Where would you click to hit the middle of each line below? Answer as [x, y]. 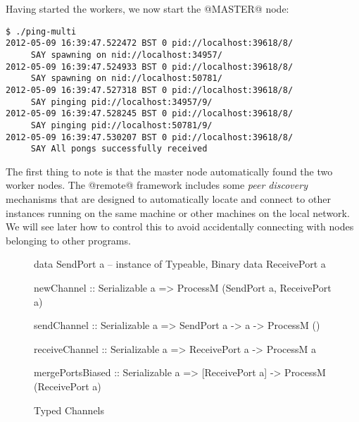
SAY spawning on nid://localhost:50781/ [126, 79]
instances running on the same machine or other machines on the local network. [178, 212]
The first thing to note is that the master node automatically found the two [169, 171]
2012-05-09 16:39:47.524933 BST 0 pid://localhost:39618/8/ [150, 67]
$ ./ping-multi [41, 31]
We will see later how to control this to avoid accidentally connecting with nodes [180, 226]
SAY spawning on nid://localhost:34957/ [126, 55]
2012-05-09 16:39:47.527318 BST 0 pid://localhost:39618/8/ [150, 90]
